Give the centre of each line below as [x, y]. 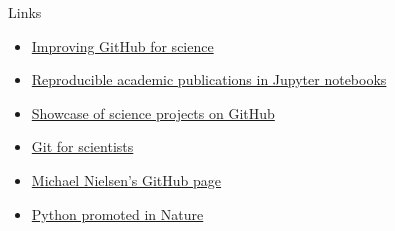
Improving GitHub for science [122, 45]
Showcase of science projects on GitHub [153, 112]
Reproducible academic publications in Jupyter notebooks [209, 79]
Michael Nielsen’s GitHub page [126, 179]
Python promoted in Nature [117, 213]
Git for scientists [82, 146]
